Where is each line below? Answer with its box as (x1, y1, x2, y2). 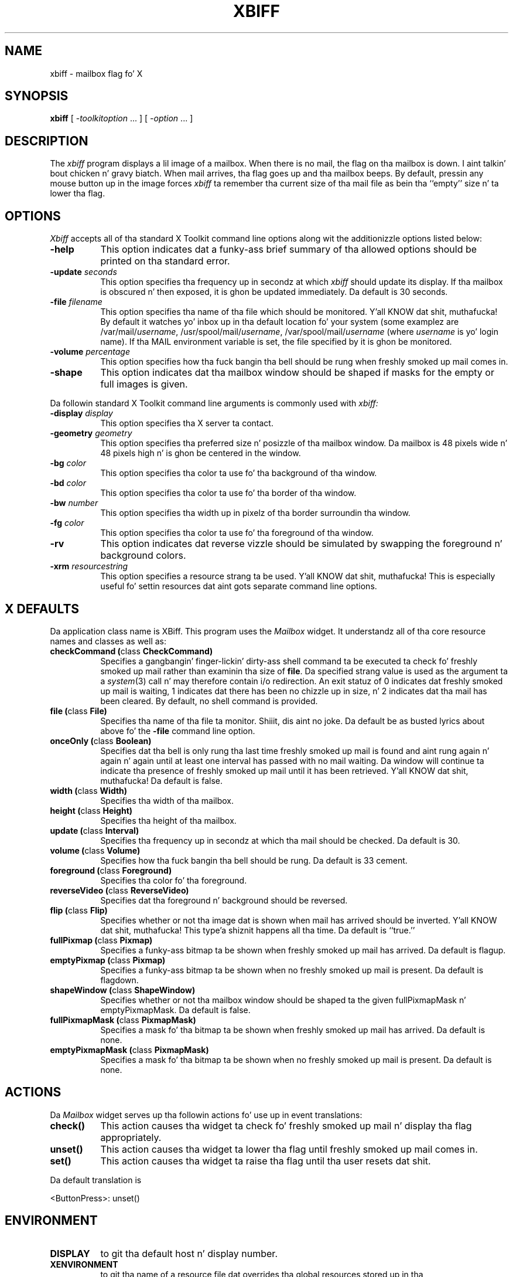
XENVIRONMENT (50, 1259, 118, 1269)
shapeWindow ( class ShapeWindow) (50, 984, 196, 995)
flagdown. (100, 974, 139, 985)
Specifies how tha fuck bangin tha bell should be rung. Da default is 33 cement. (100, 855, 408, 865)
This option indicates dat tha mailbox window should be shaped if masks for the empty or (100, 366, 494, 379)
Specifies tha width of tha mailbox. (100, 795, 234, 806)
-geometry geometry (50, 428, 132, 439)
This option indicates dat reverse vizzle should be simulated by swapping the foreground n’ (100, 538, 502, 550)
